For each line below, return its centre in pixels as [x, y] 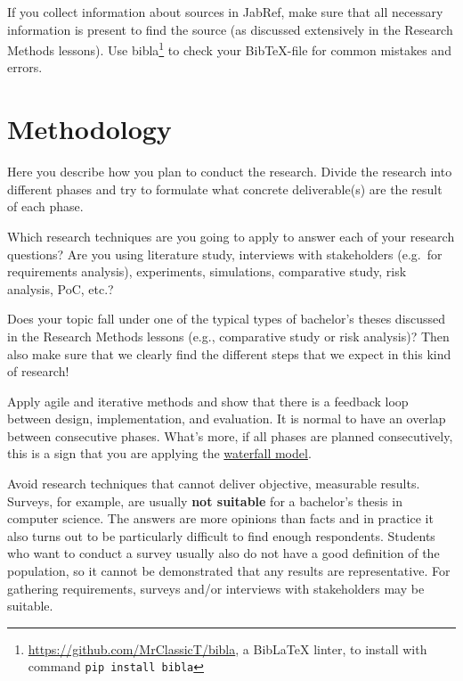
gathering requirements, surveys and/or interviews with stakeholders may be [216, 588]
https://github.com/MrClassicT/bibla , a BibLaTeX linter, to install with [227, 648]
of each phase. [45, 206]
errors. [25, 67]
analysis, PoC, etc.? [61, 288]
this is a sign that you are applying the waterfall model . [159, 453]
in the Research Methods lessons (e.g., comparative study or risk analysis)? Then [228, 336]
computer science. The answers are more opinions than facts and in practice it [220, 518]
